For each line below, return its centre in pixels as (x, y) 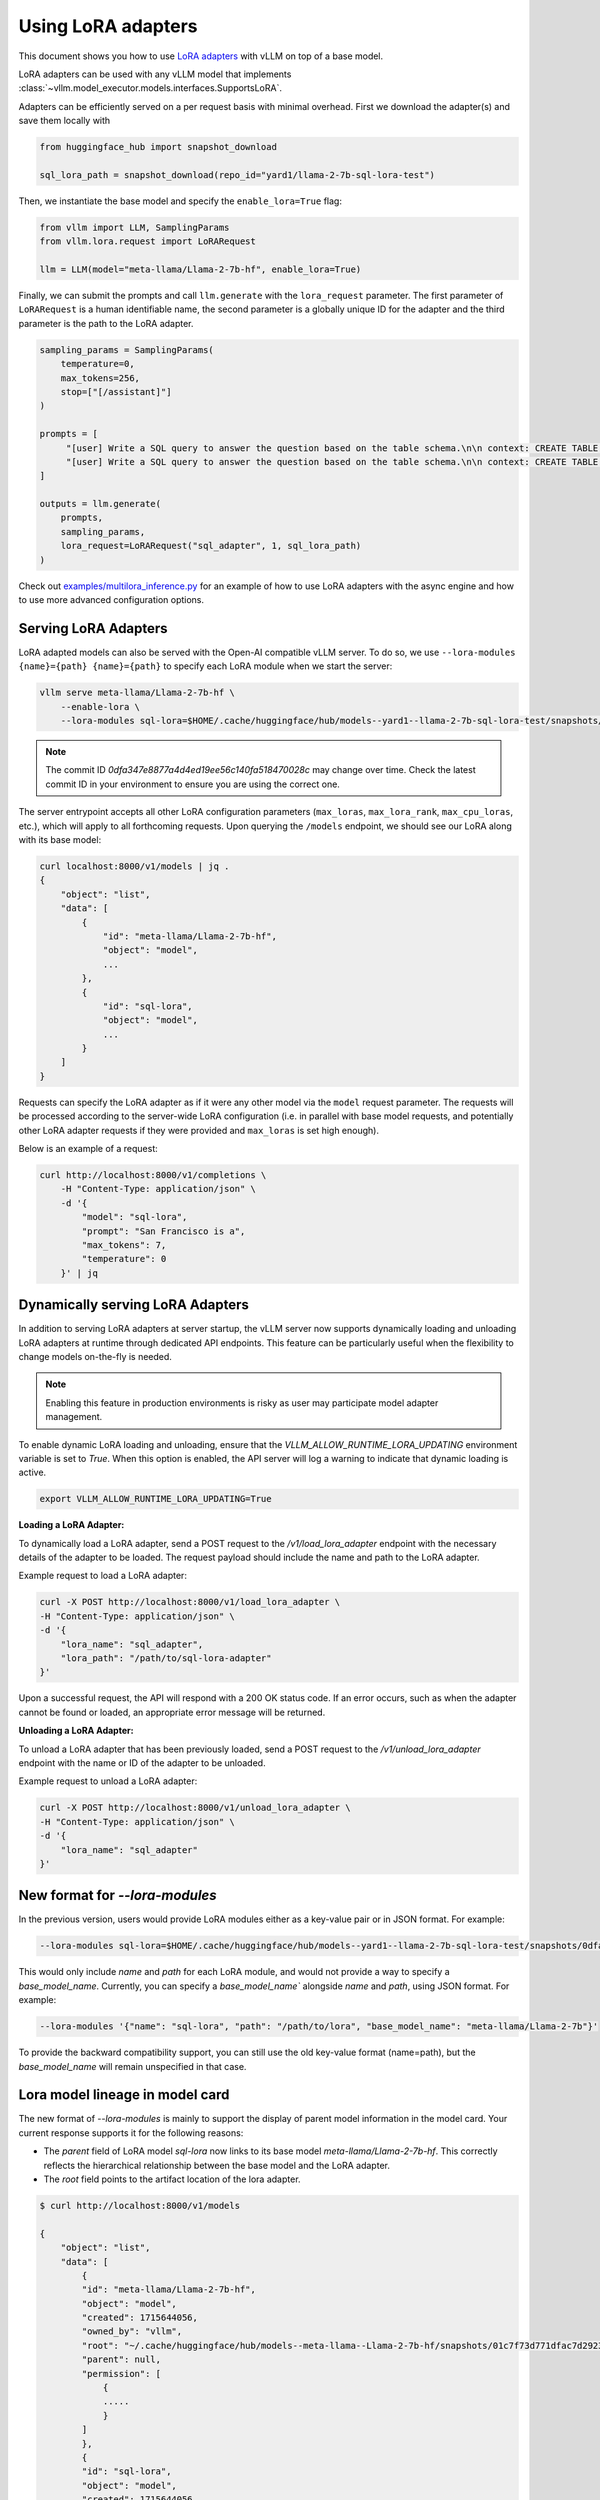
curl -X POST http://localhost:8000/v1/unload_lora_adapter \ (195, 1808)
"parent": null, (121, 2359)
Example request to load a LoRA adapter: (102, 1576)
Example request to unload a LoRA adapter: (108, 1781)
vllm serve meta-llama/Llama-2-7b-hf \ (137, 693)
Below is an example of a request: (88, 1148)
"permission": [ (121, 2373)
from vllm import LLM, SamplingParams (134, 227)
